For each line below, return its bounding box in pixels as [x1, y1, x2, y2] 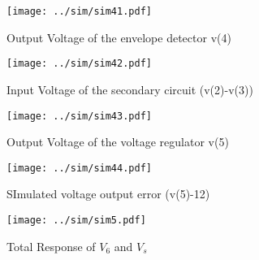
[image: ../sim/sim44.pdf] [6, 162, 152, 174]
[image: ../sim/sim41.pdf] [6, 6, 152, 17]
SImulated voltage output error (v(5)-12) [6, 185, 210, 202]
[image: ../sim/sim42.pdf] [6, 58, 152, 70]
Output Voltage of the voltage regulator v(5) [6, 133, 229, 150]
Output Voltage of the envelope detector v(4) [6, 28, 231, 45]
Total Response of [6, 237, 96, 254]
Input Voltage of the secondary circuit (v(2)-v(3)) [6, 80, 253, 97]
